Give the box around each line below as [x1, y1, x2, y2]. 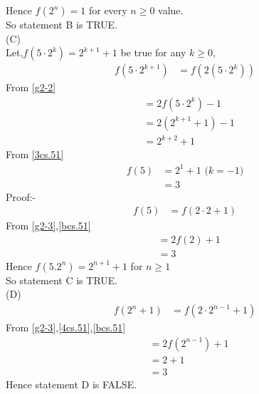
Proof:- [6, 189, 36, 204]
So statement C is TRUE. [6, 272, 118, 287]
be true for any [120, 45, 186, 60]
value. [158, 3, 184, 17]
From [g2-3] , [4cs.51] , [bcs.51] [6, 320, 126, 335]
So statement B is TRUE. [6, 17, 118, 31]
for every [88, 3, 127, 17]
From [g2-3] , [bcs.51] [6, 218, 91, 233]
